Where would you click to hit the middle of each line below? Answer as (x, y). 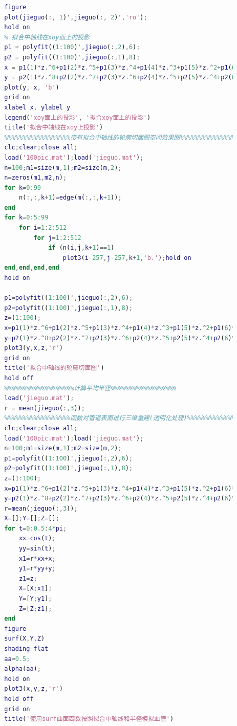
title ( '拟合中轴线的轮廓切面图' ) (54, 368)
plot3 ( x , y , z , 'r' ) (34, 689)
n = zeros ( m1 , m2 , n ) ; (36, 178)
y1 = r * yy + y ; (37, 569)
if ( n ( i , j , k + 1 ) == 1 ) (81, 248)
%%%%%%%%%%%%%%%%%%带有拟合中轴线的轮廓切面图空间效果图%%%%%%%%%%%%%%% (120, 137)
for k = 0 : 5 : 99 (26, 218)
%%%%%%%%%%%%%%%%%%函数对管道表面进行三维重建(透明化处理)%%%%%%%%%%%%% (120, 418)
